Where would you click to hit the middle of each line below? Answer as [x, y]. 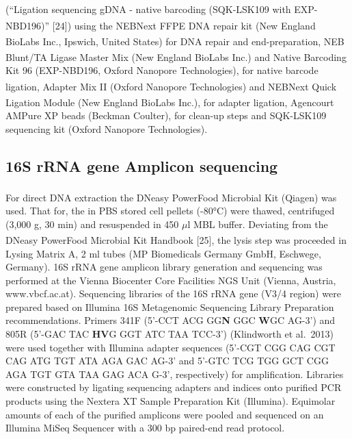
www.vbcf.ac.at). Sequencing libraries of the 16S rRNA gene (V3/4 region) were [173, 293]
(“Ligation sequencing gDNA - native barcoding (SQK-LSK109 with [148, 9]
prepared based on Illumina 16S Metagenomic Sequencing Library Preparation [170, 306]
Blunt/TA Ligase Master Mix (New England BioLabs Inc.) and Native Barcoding [176, 57]
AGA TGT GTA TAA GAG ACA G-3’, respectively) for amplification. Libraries [175, 374]
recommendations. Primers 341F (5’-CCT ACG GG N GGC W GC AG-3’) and [171, 320]
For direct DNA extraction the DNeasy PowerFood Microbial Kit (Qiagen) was [171, 197]
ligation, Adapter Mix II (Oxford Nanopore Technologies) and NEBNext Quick [171, 86]
